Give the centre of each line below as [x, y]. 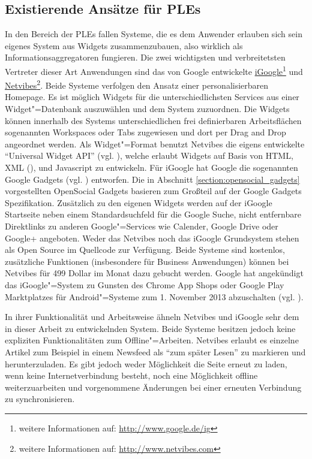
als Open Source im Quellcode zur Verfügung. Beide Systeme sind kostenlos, [145, 250]
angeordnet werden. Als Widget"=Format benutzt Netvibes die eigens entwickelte [155, 144]
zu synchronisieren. [40, 399]
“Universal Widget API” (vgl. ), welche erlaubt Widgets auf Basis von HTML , [149, 155]
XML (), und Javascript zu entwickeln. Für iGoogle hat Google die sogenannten [151, 167]
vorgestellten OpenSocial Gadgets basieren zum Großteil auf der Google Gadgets [153, 191]
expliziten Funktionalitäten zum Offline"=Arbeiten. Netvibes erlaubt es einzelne [152, 340]
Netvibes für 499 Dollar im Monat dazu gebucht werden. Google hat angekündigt [154, 273]
